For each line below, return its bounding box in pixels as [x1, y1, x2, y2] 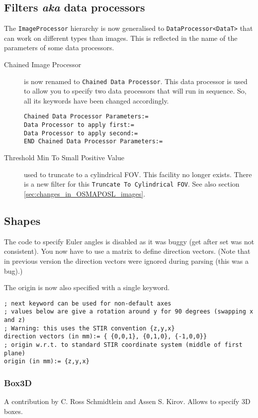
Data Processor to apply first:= [24, 121, 134, 129]
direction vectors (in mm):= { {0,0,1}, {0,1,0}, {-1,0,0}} [4, 333, 207, 340]
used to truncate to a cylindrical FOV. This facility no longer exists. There [24, 169, 252, 179]
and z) [4, 316, 25, 324]
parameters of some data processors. [4, 42, 114, 53]
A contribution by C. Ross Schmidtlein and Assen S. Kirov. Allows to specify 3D [4, 396, 251, 407]
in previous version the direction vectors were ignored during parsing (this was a [4, 255, 249, 266]
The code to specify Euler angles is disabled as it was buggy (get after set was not [4, 236, 255, 246]
